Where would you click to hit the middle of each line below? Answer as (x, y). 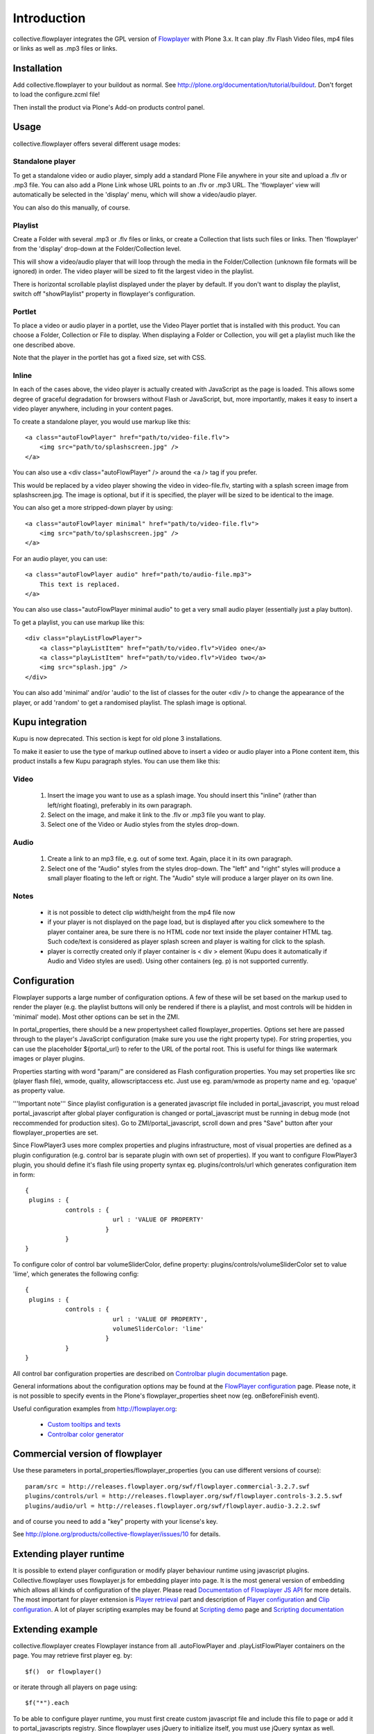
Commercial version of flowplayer (88, 1454)
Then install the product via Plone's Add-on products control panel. (109, 107)
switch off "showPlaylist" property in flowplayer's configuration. (104, 293)
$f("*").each (47, 1703)
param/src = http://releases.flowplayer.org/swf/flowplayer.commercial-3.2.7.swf (168, 1486)
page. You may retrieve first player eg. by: (73, 1656)
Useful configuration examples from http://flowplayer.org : (95, 1409)
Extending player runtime (69, 1554)
